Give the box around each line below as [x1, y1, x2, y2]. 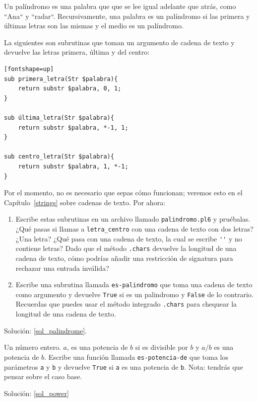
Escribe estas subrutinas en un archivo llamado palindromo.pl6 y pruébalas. [15, 214, 251, 224]
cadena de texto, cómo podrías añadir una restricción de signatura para [15, 252, 233, 263]
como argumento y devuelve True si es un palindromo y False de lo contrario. [15, 289, 254, 299]
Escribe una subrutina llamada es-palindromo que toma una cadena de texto [15, 279, 253, 290]
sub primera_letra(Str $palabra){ [4, 75, 118, 82]
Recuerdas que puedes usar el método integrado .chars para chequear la [15, 299, 237, 309]
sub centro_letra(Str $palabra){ [4, 153, 114, 161]
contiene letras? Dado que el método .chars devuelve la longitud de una [15, 243, 237, 253]
